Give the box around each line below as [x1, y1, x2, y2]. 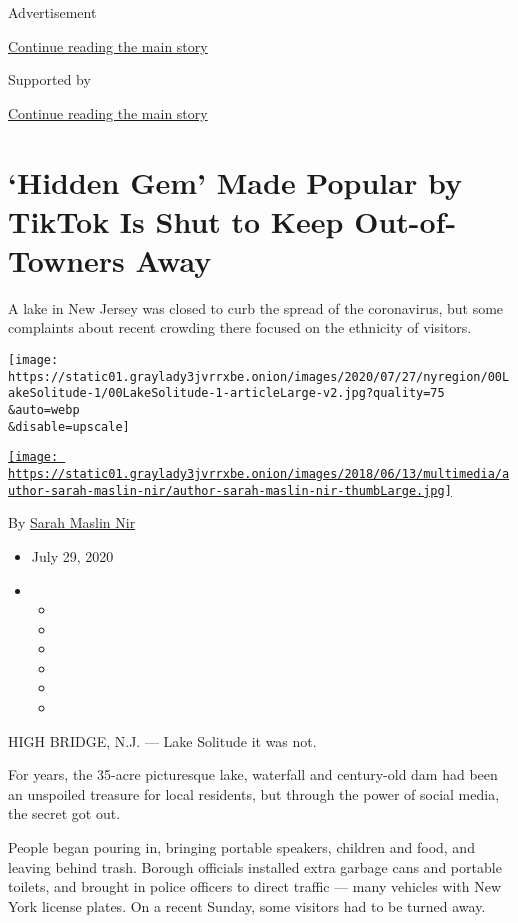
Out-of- [354, 200, 457, 241]
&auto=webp [8, 403, 80, 418]
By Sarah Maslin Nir [8, 512, 136, 533]
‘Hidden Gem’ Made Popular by [8, 161, 462, 202]
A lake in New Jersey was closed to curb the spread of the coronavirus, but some [8, 297, 504, 318]
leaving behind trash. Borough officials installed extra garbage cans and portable [8, 856, 502, 877]
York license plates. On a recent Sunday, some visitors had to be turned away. [8, 895, 486, 916]
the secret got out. [8, 803, 121, 824]
